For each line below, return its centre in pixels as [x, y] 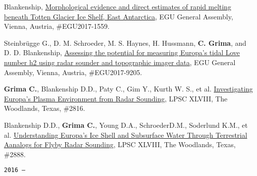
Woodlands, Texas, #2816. [45, 108]
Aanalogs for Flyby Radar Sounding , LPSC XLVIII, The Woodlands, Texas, [120, 144]
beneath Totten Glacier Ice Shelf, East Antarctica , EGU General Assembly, [119, 16]
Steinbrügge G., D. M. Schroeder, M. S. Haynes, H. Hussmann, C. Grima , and [125, 43]
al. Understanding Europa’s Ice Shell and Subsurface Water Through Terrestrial [126, 134]
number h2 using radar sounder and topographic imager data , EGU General [120, 62]
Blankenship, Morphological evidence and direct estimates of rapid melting [118, 6]
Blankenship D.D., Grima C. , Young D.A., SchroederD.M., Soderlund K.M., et [126, 125]
